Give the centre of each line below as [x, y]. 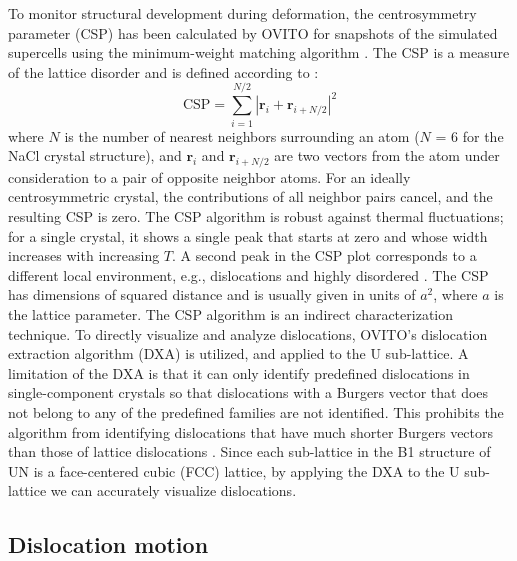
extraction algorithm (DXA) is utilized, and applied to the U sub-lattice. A [238, 353]
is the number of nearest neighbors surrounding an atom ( [242, 135]
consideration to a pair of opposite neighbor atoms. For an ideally [209, 176]
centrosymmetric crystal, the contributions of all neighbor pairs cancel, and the [250, 196]
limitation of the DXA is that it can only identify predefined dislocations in [239, 372]
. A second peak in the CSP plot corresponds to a [324, 255]
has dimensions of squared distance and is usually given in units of [212, 294]
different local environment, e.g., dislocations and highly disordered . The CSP [248, 274]
